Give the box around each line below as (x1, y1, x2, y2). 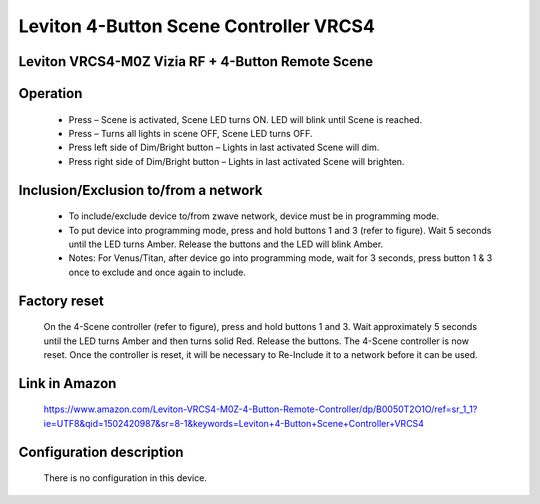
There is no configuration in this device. (43, 472, 207, 484)
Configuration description (18, 443, 184, 460)
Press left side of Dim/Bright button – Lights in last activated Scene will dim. (68, 141, 380, 154)
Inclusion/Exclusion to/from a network (18, 181, 263, 199)
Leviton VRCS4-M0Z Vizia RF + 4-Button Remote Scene (18, 53, 374, 70)
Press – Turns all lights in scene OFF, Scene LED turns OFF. (68, 127, 313, 139)
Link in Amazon (18, 375, 117, 392)
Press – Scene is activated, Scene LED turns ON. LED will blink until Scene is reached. (68, 113, 423, 125)
